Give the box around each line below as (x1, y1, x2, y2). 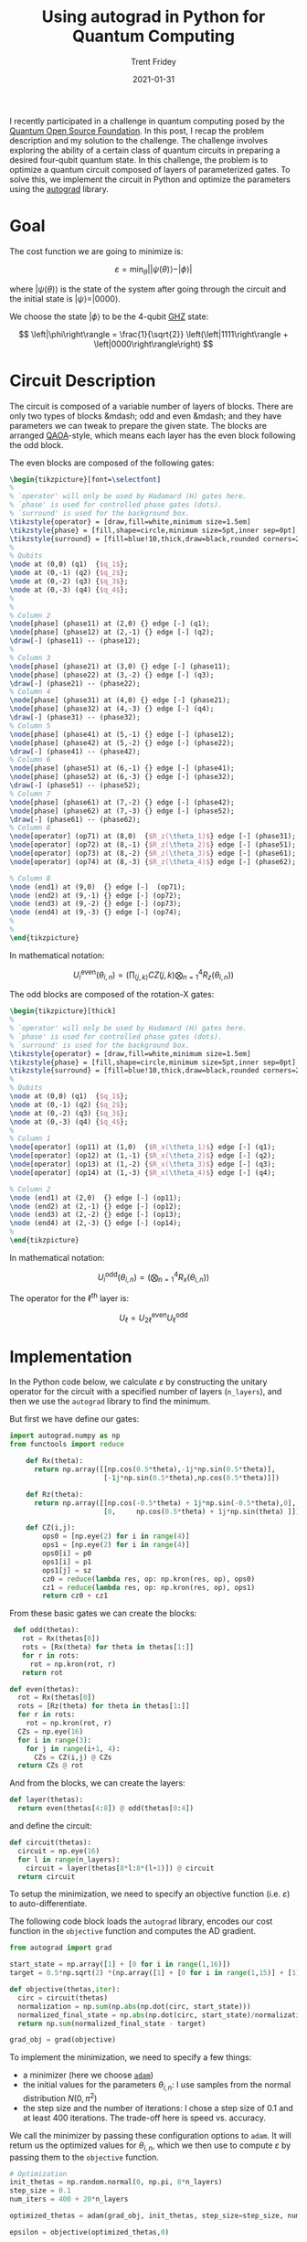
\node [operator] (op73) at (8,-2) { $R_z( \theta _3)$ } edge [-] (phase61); (9, 849, 297, 859)
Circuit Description (9, 370, 156, 390)
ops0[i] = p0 (42, 1549, 92, 1558)
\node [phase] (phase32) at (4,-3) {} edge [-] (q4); (9, 704, 215, 714)
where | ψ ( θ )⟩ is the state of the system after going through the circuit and (9, 283, 287, 294)
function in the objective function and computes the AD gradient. (9, 1926, 257, 1937)
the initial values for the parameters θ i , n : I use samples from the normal (22, 2079, 291, 2093)
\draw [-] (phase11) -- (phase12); (9, 636, 142, 646)
